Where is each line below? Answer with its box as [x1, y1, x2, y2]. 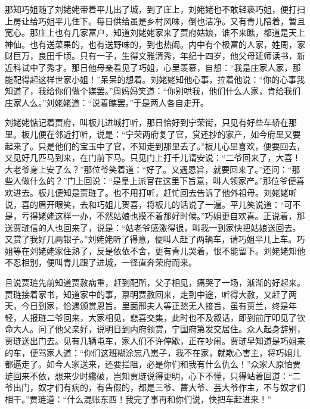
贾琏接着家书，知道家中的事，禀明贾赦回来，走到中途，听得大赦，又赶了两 [5, 288, 297, 300]
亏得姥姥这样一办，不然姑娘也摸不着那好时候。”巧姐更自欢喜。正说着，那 [21, 210, 305, 222]
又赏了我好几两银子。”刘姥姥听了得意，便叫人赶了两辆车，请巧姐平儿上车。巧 [5, 233, 305, 245]
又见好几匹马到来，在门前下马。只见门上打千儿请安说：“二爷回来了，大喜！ [5, 151, 301, 164]
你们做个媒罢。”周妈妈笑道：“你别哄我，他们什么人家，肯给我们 [54, 85, 301, 97]
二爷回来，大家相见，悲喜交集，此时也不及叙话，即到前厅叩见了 [46, 311, 297, 323]
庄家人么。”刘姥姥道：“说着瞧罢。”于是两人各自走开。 [5, 96, 209, 108]
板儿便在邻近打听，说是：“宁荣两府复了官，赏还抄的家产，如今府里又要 [21, 127, 301, 140]
